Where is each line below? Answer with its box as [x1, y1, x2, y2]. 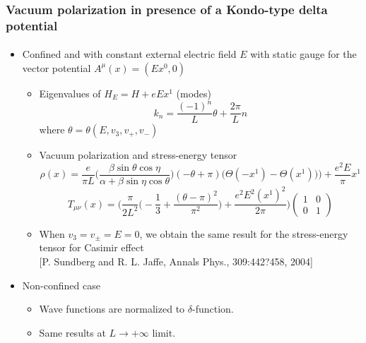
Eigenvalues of [39, 85, 101, 100]
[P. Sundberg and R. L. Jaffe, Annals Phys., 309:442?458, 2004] [39, 253, 313, 268]
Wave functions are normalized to [39, 301, 185, 316]
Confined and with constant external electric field [22, 47, 237, 61]
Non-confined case [22, 277, 100, 292]
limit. [152, 325, 176, 339]
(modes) [176, 85, 212, 100]
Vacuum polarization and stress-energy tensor [39, 148, 237, 162]
